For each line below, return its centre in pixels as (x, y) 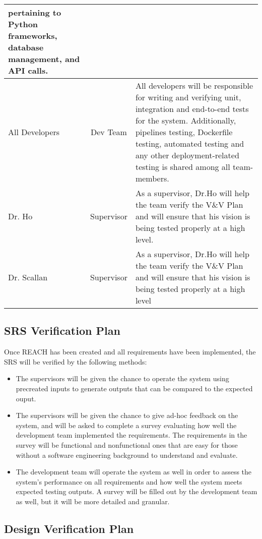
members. (152, 178)
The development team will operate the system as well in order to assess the (134, 472)
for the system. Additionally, (186, 120)
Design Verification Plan (69, 528)
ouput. (26, 398)
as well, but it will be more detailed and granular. (93, 501)
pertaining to (35, 12)
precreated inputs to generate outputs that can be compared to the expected (134, 388)
